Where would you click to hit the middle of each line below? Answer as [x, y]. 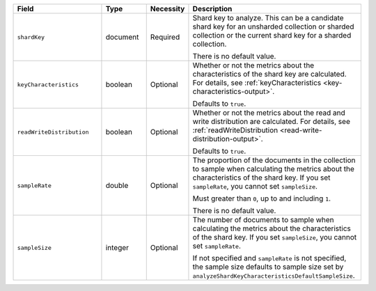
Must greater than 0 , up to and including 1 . [261, 198]
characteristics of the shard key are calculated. [270, 74]
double [117, 186]
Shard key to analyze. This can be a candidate [268, 18]
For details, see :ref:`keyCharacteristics [257, 82]
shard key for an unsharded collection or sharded [273, 26]
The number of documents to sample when [263, 220]
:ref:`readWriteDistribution [235, 130]
